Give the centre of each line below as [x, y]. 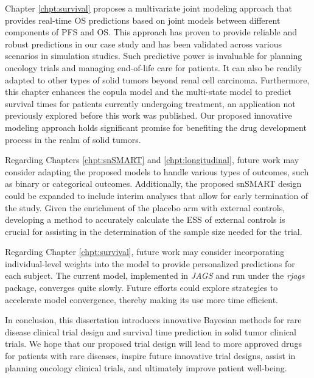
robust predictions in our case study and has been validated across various [144, 44]
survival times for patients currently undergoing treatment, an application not [150, 103]
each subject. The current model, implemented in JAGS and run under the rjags [155, 275]
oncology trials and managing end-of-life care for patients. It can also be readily [154, 67]
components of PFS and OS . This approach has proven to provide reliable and [151, 32]
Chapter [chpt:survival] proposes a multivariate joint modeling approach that [148, 8]
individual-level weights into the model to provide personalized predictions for [150, 263]
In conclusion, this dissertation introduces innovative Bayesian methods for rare [153, 320]
